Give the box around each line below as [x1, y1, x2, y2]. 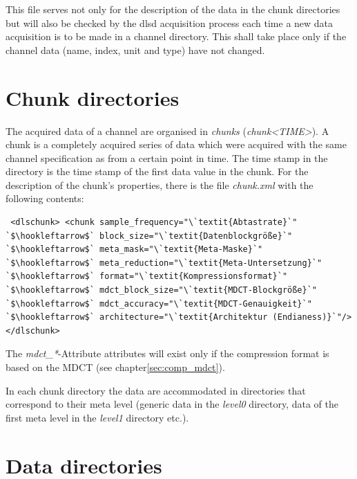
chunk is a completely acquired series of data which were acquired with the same [6, 137, 347, 152]
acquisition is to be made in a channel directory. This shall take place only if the [6, 29, 347, 44]
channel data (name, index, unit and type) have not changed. [6, 42, 265, 57]
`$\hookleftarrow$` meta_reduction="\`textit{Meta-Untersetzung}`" [6, 257, 322, 268]
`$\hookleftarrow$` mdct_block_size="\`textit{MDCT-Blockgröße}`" [6, 285, 318, 296]
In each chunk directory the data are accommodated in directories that [6, 383, 306, 397]
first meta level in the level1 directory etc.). [6, 410, 189, 424]
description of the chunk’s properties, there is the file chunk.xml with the [6, 177, 313, 192]
